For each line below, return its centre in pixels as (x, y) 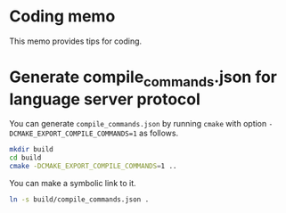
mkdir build (31, 150)
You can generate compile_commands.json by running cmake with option (138, 124)
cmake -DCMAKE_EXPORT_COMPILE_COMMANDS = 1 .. (93, 167)
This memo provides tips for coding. (76, 41)
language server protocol (105, 99)
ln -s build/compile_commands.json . (79, 200)
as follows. (159, 133)
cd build (25, 158)
